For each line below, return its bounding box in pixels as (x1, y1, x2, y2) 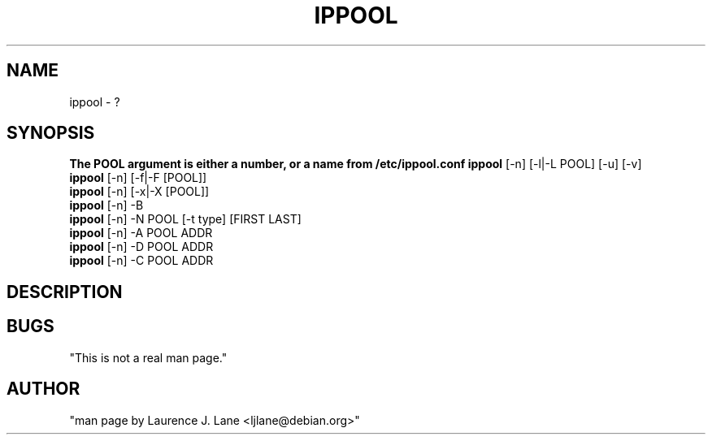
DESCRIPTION (7, 281, 123, 302)
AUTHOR (7, 378, 80, 400)
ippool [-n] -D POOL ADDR (69, 240, 214, 254)
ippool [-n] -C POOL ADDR (69, 253, 214, 268)
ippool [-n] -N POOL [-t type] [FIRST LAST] (69, 212, 302, 227)
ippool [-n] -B (69, 198, 144, 213)
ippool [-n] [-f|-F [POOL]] (69, 171, 207, 185)
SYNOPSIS (7, 123, 95, 144)
